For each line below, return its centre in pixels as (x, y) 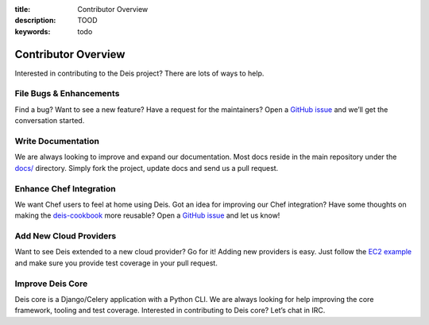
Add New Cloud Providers (66, 236)
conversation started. (50, 121)
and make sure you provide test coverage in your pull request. (116, 263)
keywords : (33, 31)
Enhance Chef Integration (65, 188)
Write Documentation (57, 141)
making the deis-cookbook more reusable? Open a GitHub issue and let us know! (147, 215)
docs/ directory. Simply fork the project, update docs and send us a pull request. (147, 168)
